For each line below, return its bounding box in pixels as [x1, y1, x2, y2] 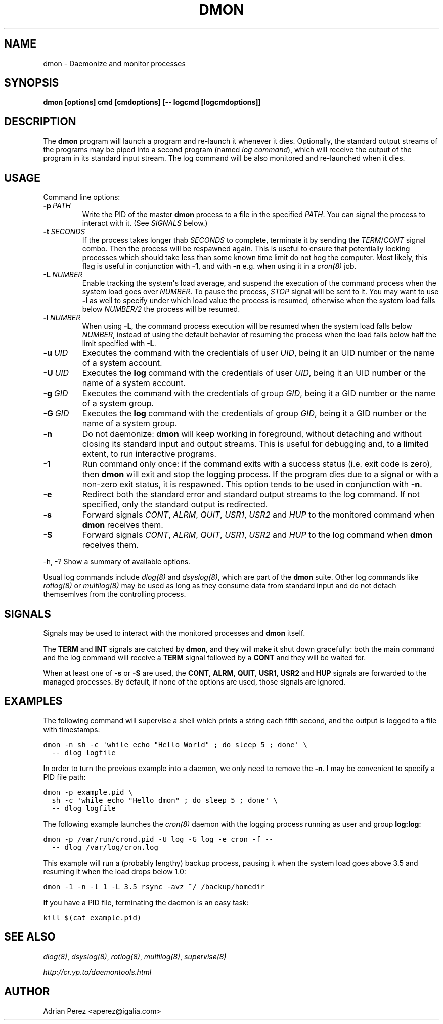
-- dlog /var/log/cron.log [52, 843, 158, 851]
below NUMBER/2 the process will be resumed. [82, 305, 240, 314]
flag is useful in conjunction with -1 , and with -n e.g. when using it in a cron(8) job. [82, 262, 357, 271]
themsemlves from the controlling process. [43, 590, 186, 599]
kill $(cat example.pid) [43, 913, 142, 922]
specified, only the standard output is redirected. [82, 499, 268, 510]
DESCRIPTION [4, 115, 76, 128]
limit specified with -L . [82, 339, 156, 348]
